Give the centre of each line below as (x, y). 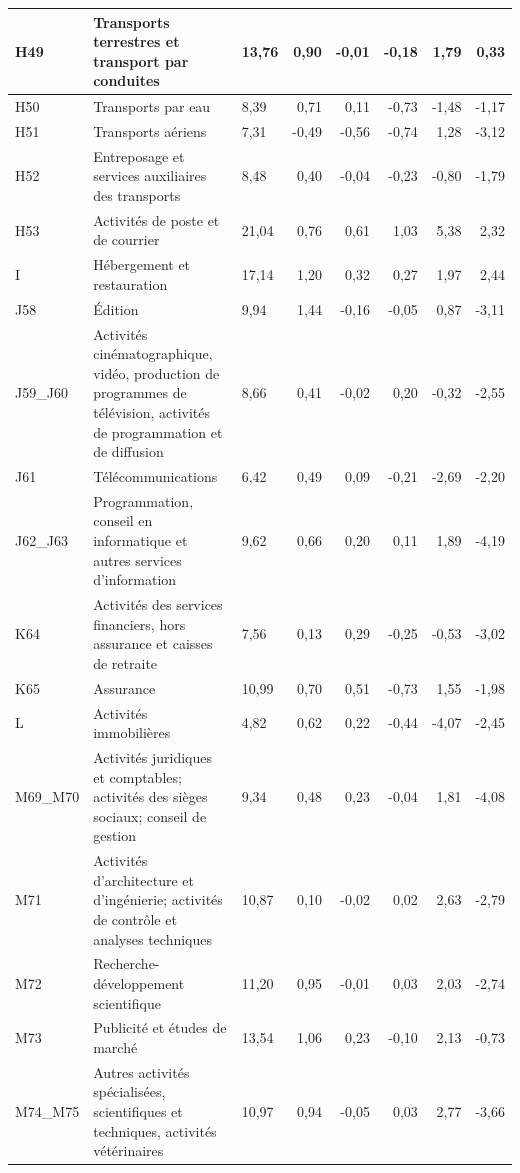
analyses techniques (153, 938)
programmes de (140, 392)
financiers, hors (139, 623)
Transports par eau (152, 106)
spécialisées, (129, 1091)
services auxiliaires (150, 175)
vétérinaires (128, 1150)
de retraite (125, 662)
